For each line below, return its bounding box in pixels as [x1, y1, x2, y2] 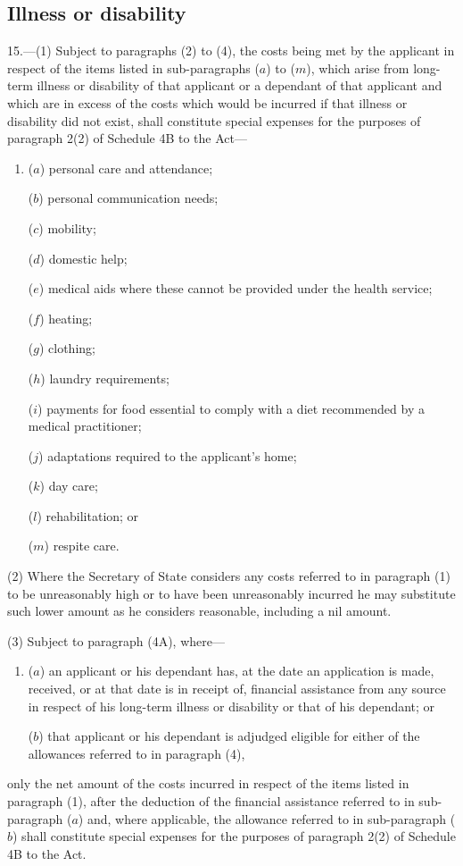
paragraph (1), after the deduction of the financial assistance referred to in [7, 792, 415, 811]
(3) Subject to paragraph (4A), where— [7, 631, 225, 650]
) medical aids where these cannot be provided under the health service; [38, 279, 433, 298]
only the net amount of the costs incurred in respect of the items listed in [7, 774, 409, 793]
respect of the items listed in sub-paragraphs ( [7, 58, 260, 77]
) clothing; [38, 339, 95, 357]
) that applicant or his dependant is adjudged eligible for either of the [38, 727, 420, 745]
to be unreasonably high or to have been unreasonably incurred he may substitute [7, 584, 456, 602]
